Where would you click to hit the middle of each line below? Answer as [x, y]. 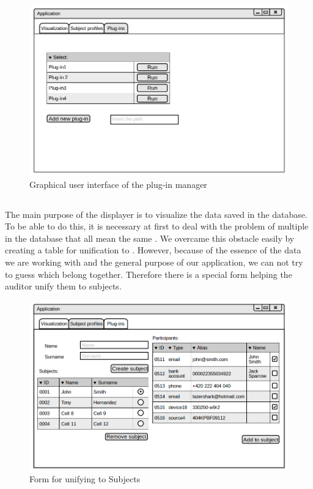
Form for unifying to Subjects [85, 479]
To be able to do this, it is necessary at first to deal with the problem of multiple [157, 226]
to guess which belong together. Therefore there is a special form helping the [149, 274]
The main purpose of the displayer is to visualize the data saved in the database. [156, 214]
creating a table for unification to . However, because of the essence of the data [153, 250]
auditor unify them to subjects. [63, 286]
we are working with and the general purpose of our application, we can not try [154, 262]
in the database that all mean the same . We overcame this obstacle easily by [150, 238]
